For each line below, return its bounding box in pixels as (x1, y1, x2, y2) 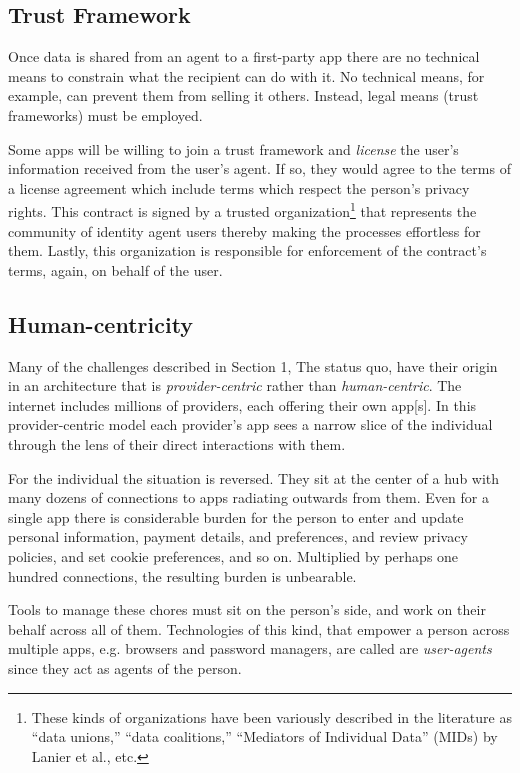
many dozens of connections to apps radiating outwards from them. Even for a (8, 487, 489, 508)
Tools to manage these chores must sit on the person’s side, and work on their (8, 599, 486, 620)
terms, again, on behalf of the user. (8, 259, 223, 280)
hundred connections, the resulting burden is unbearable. (8, 565, 357, 586)
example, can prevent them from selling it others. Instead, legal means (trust (8, 85, 479, 106)
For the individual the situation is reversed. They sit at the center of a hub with (8, 467, 500, 488)
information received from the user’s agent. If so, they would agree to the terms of (8, 158, 511, 179)
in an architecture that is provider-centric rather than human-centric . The (8, 375, 462, 396)
